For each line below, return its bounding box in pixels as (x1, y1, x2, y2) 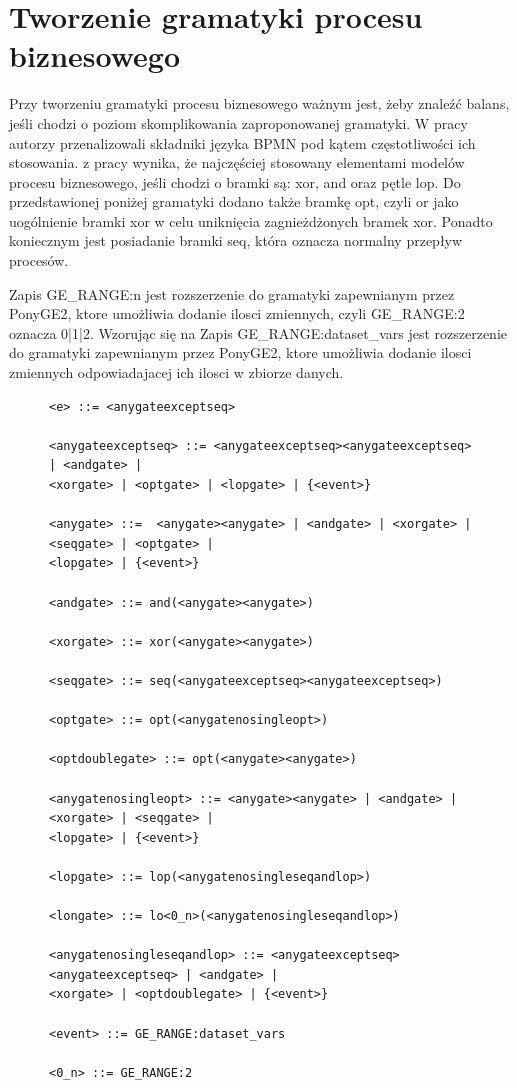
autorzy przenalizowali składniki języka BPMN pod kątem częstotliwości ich (9, 132, 476, 153)
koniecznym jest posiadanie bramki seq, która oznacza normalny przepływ (9, 230, 463, 251)
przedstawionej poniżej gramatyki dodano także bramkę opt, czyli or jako (9, 191, 459, 212)
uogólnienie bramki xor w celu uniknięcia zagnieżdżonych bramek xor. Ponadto (9, 210, 493, 231)
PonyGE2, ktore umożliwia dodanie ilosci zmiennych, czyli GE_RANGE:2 (9, 303, 465, 324)
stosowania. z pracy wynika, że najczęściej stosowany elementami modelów (9, 152, 465, 173)
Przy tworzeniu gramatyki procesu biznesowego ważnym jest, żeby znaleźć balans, (9, 93, 510, 114)
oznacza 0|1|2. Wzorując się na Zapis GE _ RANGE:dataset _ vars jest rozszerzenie (9, 322, 507, 343)
